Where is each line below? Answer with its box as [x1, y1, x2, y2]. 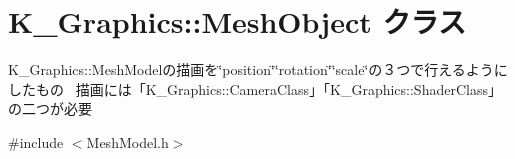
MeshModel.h [86, 131, 169, 152]
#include [8, 131, 64, 152]
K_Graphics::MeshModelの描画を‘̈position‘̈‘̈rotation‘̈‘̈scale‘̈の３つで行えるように [8, 59, 508, 80]
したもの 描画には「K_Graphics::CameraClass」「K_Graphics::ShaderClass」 [8, 78, 502, 99]
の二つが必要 [8, 98, 92, 119]
